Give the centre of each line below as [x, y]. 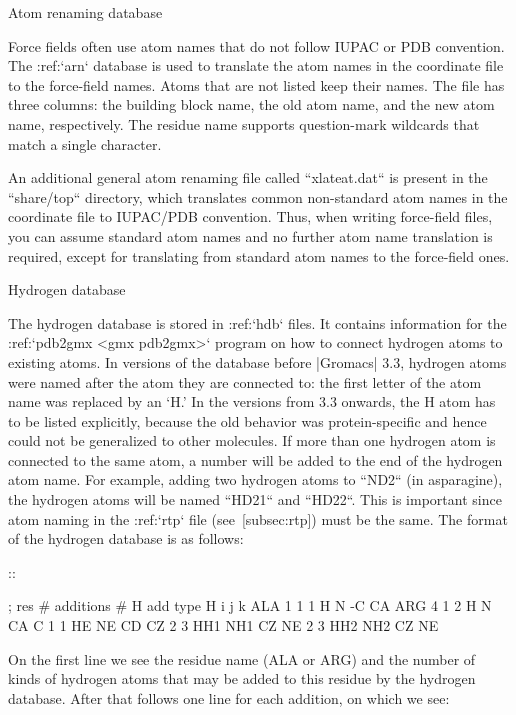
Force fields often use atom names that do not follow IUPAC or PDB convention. [256, 45]
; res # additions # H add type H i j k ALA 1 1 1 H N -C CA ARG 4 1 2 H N [250, 605]
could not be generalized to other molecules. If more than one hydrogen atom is [252, 440]
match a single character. [85, 143]
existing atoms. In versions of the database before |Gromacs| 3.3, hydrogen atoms [257, 361]
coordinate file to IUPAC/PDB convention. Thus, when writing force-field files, [250, 216]
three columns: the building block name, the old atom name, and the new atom [251, 104]
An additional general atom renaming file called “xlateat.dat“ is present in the [248, 177]
